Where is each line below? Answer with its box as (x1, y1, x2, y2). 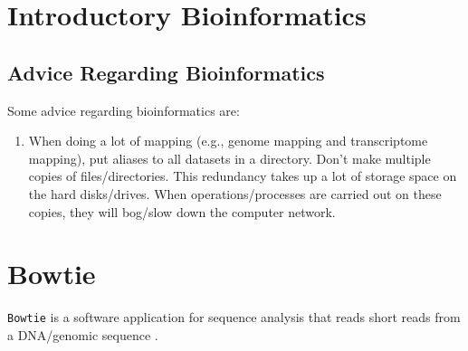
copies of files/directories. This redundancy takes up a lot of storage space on (28, 166, 457, 185)
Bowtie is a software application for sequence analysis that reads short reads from (7, 308, 461, 327)
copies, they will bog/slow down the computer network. (28, 202, 336, 221)
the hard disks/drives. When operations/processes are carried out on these (28, 184, 442, 203)
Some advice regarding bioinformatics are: (7, 100, 240, 119)
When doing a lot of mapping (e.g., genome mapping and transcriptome (28, 131, 428, 150)
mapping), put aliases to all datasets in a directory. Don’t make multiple (28, 148, 431, 167)
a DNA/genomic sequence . (7, 325, 158, 344)
